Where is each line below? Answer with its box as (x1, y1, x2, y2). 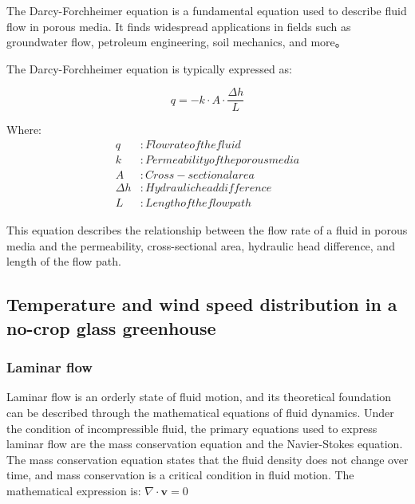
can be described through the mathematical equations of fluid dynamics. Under (6, 404, 394, 420)
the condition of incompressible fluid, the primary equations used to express (6, 419, 377, 436)
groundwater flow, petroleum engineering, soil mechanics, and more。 (6, 33, 346, 50)
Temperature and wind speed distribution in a (6, 292, 397, 317)
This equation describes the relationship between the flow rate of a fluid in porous (6, 222, 408, 238)
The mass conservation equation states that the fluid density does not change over (6, 451, 409, 467)
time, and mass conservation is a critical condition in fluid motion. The (6, 467, 354, 483)
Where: (6, 121, 41, 138)
